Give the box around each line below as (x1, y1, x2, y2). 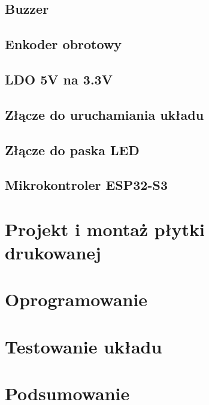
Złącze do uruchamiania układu (5, 105, 204, 123)
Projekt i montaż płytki (5, 216, 205, 241)
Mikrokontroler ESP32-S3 (5, 176, 168, 194)
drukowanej (5, 240, 101, 265)
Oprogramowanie (5, 287, 148, 312)
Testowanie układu (5, 334, 162, 358)
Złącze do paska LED (5, 140, 140, 159)
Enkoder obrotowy (5, 35, 122, 53)
